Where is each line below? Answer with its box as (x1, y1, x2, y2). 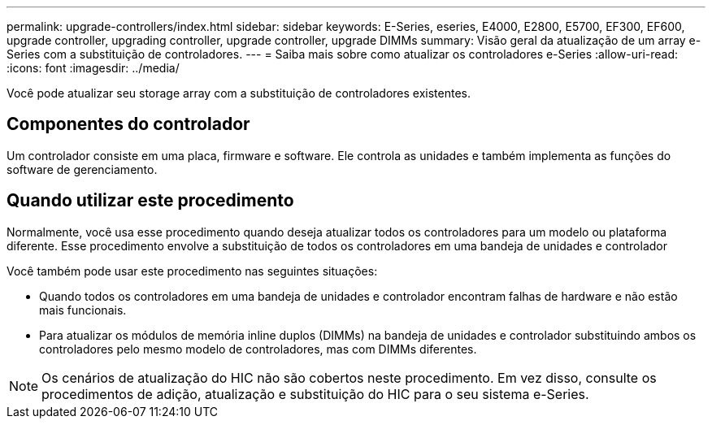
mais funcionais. (39, 302, 127, 317)
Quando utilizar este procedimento (7, 190, 294, 211)
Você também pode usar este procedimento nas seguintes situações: (7, 263, 378, 278)
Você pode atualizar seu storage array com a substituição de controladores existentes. (7, 86, 471, 100)
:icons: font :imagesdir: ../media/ (7, 61, 180, 75)
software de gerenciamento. (7, 162, 158, 176)
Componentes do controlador (7, 114, 250, 135)
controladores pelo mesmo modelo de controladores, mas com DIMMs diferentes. (39, 341, 477, 356)
